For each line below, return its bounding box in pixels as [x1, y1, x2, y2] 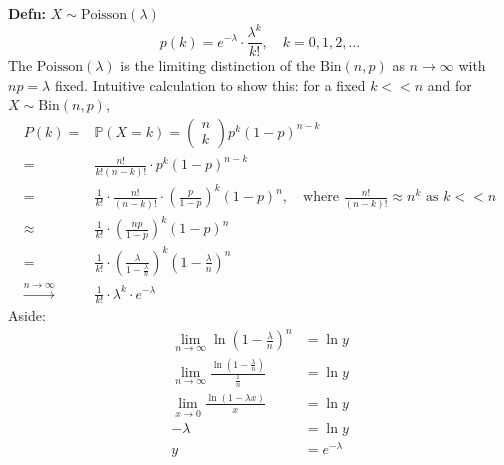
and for [427, 74, 472, 95]
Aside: [8, 305, 46, 326]
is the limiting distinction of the [120, 55, 316, 76]
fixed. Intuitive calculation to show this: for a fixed [54, 74, 366, 95]
